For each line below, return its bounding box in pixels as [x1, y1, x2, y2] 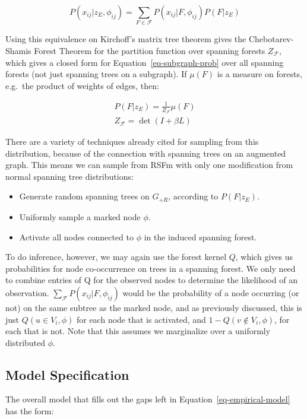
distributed [5, 336, 46, 348]
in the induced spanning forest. [144, 230, 257, 243]
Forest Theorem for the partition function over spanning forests [34, 44, 265, 56]
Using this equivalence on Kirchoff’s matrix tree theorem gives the [5, 33, 246, 45]
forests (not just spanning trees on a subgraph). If [5, 68, 187, 80]
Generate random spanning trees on [19, 190, 150, 202]
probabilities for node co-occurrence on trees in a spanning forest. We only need [5, 262, 296, 274]
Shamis [5, 44, 31, 56]
